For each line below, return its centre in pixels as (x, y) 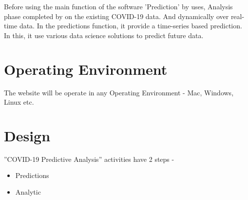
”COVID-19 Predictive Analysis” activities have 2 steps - (89, 159)
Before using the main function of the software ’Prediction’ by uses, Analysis (118, 6)
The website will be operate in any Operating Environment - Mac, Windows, (119, 92)
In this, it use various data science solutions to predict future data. (104, 35)
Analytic (28, 192)
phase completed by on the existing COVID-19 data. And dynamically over (116, 16)
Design (27, 135)
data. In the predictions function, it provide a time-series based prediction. (131, 26)
